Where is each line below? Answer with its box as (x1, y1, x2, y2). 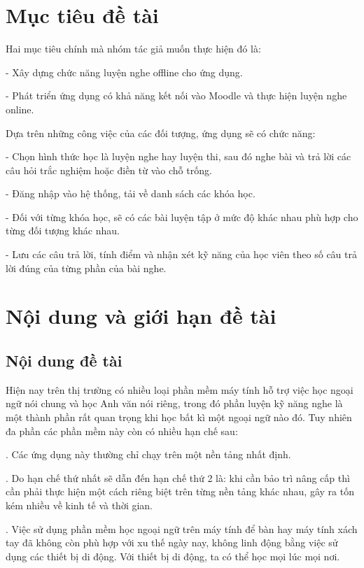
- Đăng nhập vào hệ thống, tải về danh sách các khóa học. (6, 186, 255, 201)
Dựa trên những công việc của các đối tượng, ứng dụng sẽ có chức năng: (6, 125, 316, 140)
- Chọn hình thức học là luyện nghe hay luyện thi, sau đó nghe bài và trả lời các (6, 149, 351, 164)
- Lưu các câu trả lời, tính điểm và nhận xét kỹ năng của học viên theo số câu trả (6, 247, 357, 262)
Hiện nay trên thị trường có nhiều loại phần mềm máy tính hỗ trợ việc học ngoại (6, 382, 353, 397)
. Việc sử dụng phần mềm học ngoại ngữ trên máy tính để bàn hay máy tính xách (6, 521, 358, 536)
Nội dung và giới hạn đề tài (6, 301, 276, 330)
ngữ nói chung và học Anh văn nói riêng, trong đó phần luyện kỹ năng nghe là (6, 396, 343, 411)
